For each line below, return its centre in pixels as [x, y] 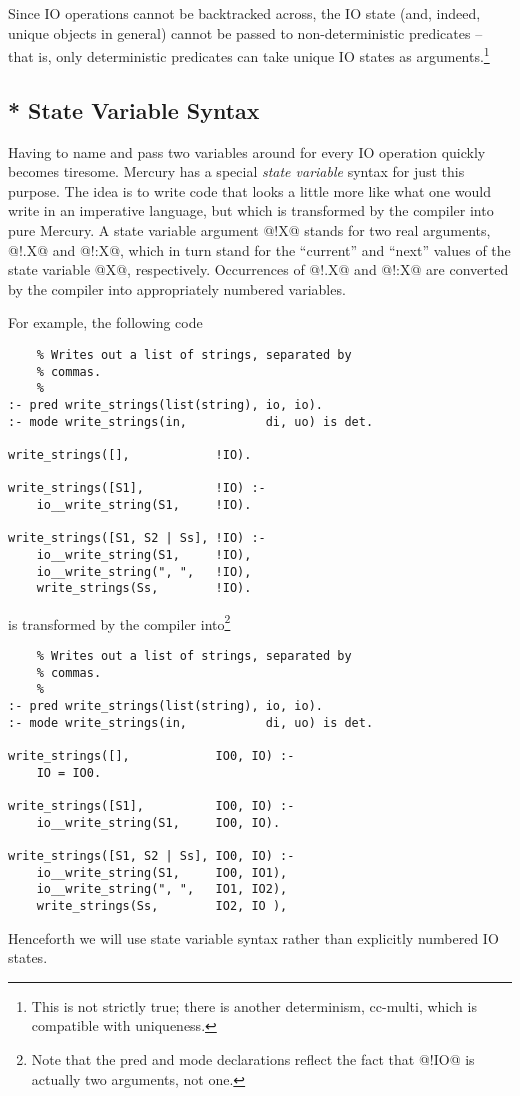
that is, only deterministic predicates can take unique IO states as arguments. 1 [249, 54]
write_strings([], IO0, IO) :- [151, 756]
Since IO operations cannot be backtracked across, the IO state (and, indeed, [244, 13]
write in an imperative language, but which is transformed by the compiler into [251, 210]
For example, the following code [105, 322]
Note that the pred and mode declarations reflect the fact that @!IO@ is [253, 1058]
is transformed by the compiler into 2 [119, 622]
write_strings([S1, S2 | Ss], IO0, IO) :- [151, 855]
